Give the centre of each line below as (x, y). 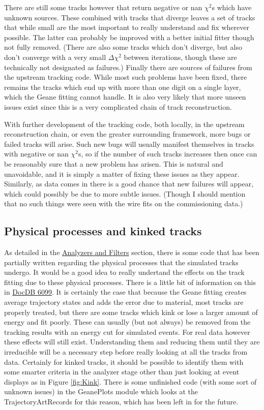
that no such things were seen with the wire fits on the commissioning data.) (124, 203)
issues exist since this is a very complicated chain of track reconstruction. (118, 106)
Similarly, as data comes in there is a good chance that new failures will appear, (129, 184)
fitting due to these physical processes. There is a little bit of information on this (130, 282)
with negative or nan (36, 154)
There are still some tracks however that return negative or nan (103, 7)
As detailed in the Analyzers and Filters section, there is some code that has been (132, 252)
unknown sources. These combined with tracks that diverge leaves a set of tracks (130, 17)
